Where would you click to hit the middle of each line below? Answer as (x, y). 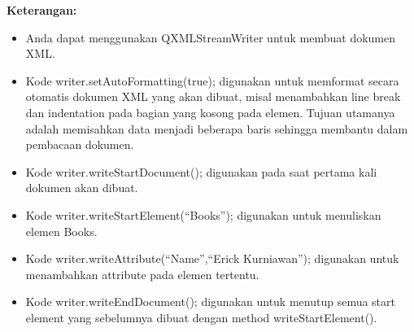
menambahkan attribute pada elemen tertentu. (142, 274)
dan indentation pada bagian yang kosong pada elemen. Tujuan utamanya (210, 112)
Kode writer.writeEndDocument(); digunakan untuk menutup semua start (210, 301)
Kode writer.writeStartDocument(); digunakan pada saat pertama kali (201, 171)
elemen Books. (61, 231)
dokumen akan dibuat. (82, 188)
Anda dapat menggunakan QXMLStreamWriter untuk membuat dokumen (211, 37)
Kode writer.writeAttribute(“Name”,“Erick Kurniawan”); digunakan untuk (212, 258)
